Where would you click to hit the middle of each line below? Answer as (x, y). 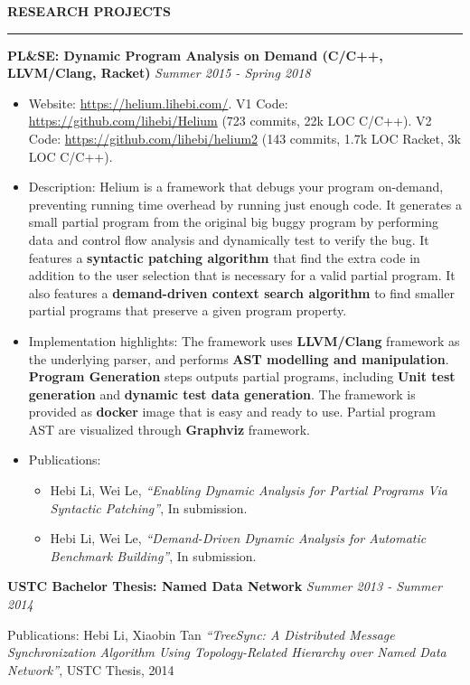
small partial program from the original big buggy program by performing (233, 222)
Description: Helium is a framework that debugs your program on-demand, (236, 187)
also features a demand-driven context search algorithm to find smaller (241, 292)
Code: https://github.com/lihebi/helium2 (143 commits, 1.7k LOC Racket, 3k (244, 138)
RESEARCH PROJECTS (89, 11)
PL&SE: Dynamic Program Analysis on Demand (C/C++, (195, 55)
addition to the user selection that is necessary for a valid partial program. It (242, 275)
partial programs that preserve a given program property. (188, 310)
